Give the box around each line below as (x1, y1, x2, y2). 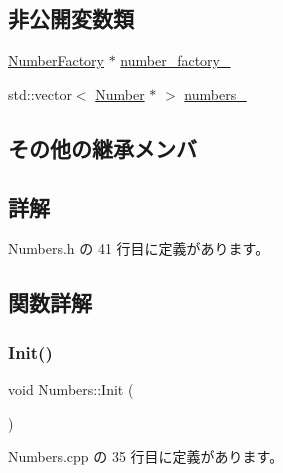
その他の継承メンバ (8, 132, 197, 163)
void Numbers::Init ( (8, 378, 134, 399)
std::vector (8, 83, 72, 104)
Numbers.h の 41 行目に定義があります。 (8, 238, 270, 259)
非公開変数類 (8, 3, 134, 34)
